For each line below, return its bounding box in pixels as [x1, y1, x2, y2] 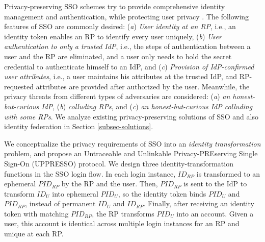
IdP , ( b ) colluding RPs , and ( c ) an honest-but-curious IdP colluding [41, 101, 253, 111]
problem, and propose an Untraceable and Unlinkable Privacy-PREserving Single [4, 148, 258, 159]
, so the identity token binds [118, 188, 206, 199]
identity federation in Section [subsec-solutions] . [4, 121, 153, 132]
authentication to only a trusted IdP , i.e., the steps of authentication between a [4, 41, 251, 52]
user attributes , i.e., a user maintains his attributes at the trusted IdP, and [4, 71, 237, 82]
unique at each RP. [4, 228, 64, 239]
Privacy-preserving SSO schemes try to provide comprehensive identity [4, 1, 225, 11]
